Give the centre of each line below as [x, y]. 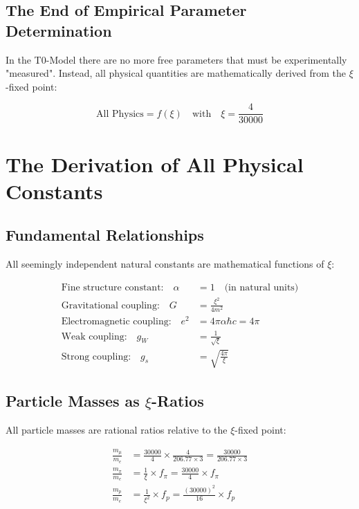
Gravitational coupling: [110, 305]
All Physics [120, 114]
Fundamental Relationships [105, 235]
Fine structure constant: [112, 287]
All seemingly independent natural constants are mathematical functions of [165, 264]
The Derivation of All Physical [155, 164]
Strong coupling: [96, 357]
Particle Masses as [73, 401]
